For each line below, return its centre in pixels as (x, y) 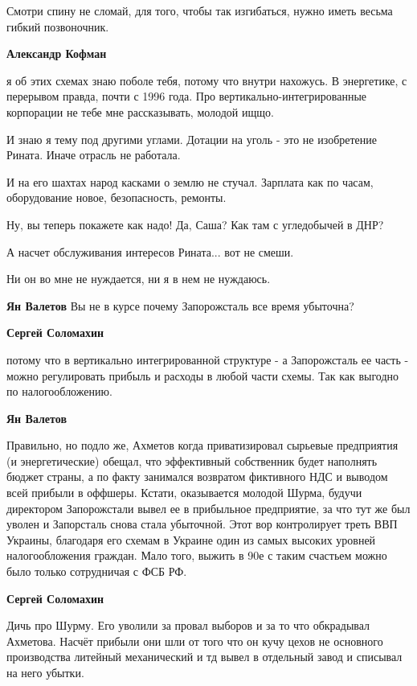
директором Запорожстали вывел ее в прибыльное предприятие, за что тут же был (208, 508)
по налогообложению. (59, 391)
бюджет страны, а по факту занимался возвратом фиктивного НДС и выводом (197, 477)
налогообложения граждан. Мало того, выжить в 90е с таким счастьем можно (197, 555)
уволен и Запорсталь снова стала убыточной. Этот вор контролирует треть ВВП (202, 524)
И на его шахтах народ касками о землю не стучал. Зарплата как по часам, (190, 181)
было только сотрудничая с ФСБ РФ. (97, 571)
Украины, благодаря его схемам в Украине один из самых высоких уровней (191, 539)
